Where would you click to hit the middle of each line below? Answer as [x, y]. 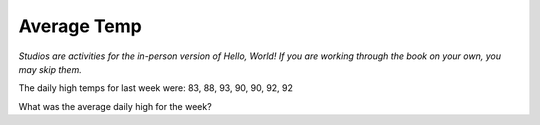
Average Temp [80, 26]
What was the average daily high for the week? [115, 106]
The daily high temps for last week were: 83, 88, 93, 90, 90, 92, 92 [156, 88]
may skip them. [50, 69]
